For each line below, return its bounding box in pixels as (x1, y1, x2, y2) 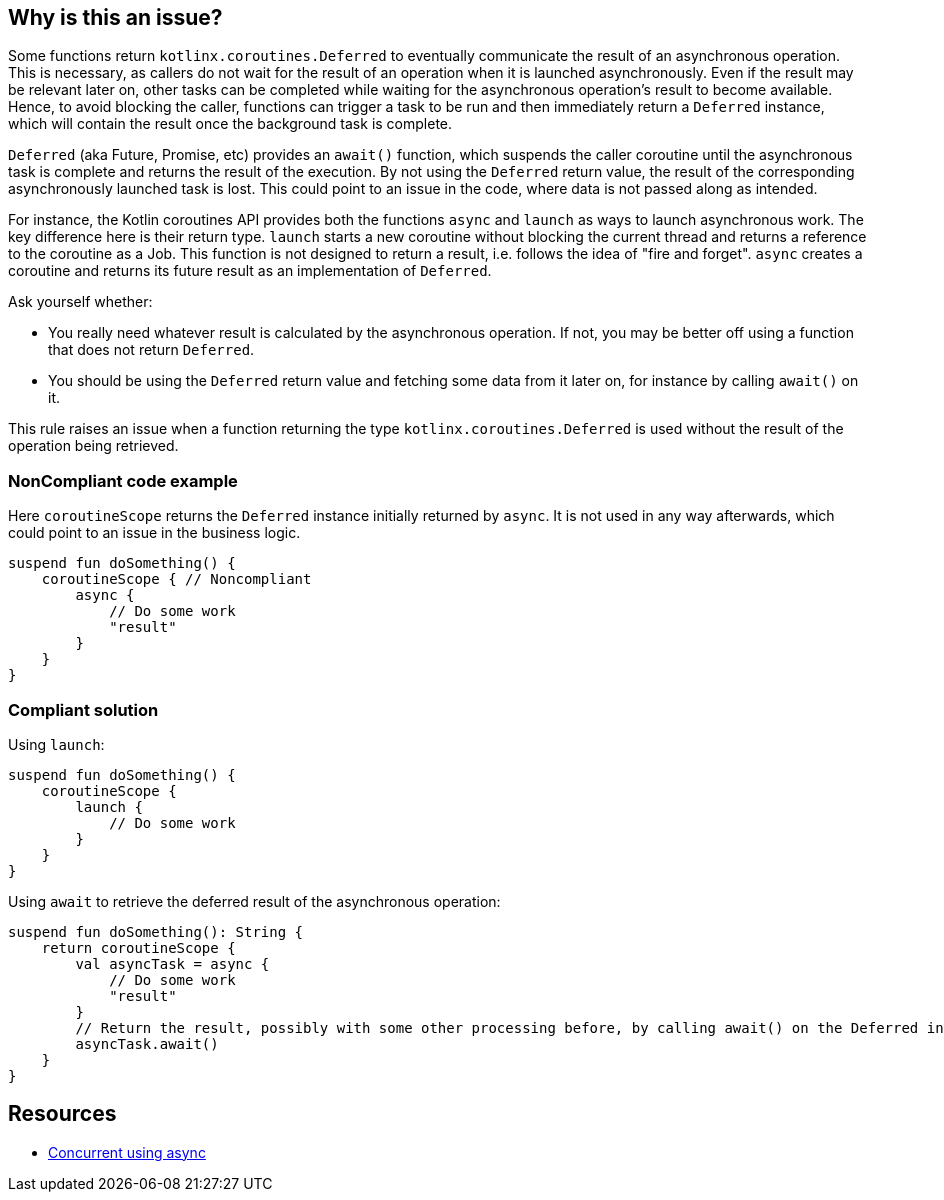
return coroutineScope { (41, 939, 236, 956)
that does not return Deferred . (48, 341, 255, 359)
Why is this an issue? (8, 5, 223, 30)
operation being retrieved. (8, 437, 179, 455)
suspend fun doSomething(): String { (8, 923, 304, 940)
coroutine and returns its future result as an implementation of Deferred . (8, 262, 492, 280)
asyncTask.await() (75, 1035, 219, 1052)
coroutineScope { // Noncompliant (41, 571, 312, 588)
